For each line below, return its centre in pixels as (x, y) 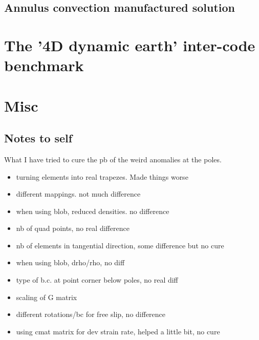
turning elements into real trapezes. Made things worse (102, 176)
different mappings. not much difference (78, 194)
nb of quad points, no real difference (73, 228)
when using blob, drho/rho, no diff (70, 262)
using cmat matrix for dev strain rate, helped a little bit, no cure (118, 331)
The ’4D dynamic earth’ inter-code (130, 45)
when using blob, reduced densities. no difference (93, 211)
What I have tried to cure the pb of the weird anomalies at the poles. (113, 159)
